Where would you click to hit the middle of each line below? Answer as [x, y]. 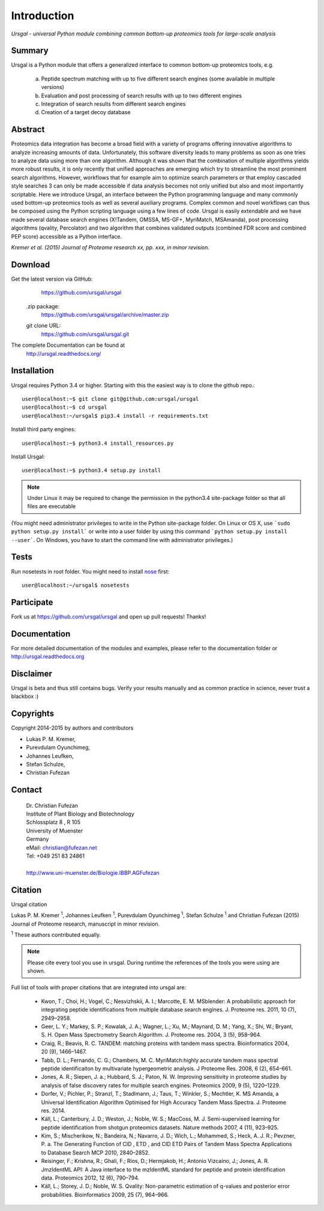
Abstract [28, 130]
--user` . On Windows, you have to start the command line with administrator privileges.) [122, 540]
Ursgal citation [29, 904]
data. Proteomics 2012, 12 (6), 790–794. [90, 1178]
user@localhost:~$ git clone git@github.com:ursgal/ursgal [110, 399]
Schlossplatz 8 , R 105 [53, 822]
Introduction [43, 16]
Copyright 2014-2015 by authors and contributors [72, 728]
